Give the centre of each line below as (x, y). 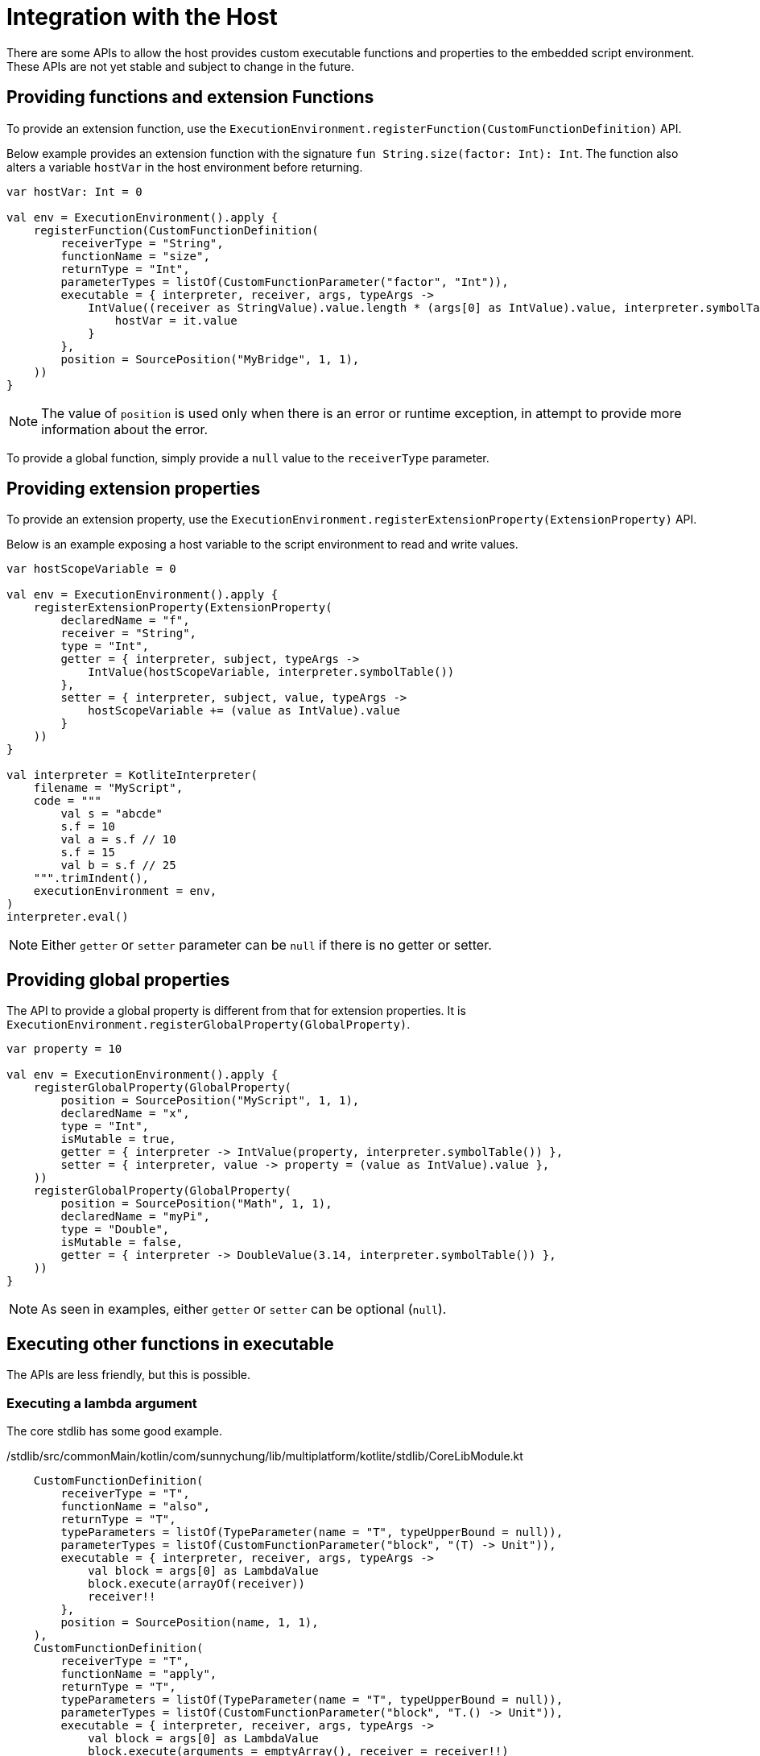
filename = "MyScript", (108, 788)
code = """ (68, 801)
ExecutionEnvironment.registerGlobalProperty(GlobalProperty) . (209, 1025)
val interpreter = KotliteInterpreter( (132, 775)
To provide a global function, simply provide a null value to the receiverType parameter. (248, 458)
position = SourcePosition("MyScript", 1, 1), (210, 1101)
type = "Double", (115, 1230)
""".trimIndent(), (91, 878)
